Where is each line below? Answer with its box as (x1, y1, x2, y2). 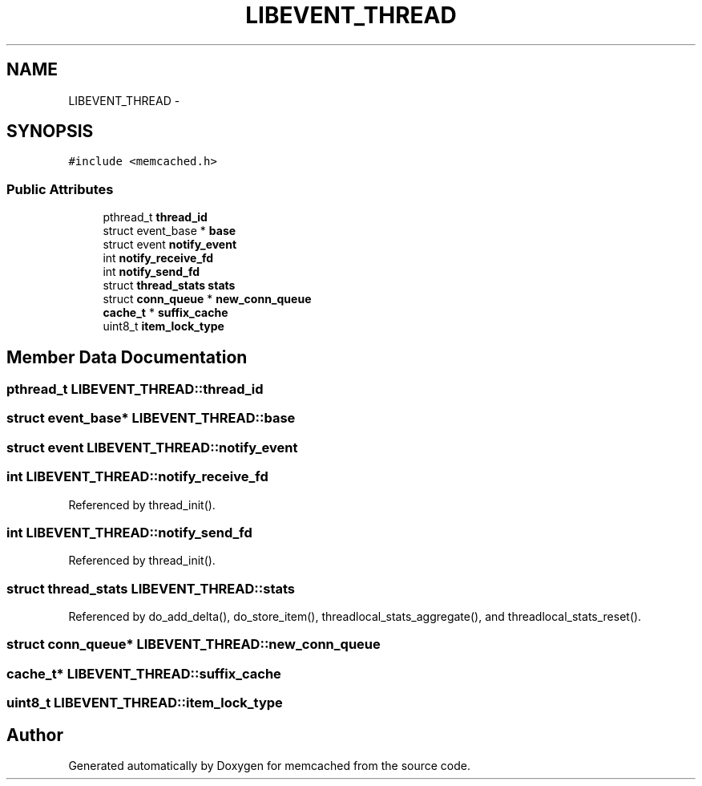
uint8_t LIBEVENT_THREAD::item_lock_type (6, 695, 283, 711)
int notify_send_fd (103, 265, 200, 279)
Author (6, 724, 63, 745)
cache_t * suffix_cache (103, 306, 228, 320)
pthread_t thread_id (103, 210, 208, 225)
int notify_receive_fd (103, 251, 214, 265)
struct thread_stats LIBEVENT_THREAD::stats (6, 580, 296, 597)
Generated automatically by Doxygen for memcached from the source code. (68, 759, 471, 772)
